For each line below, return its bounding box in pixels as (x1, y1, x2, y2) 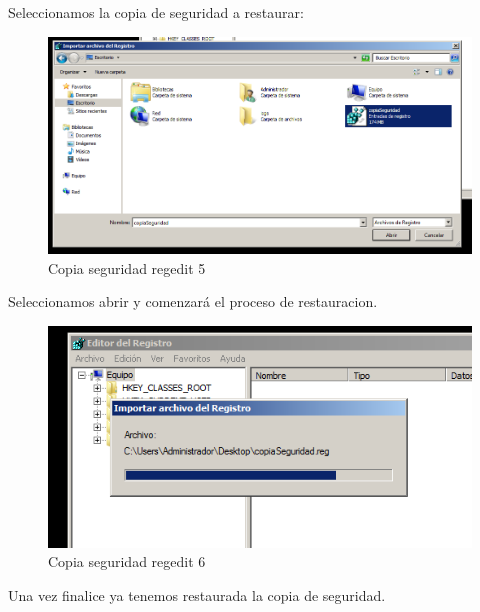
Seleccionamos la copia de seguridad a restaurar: (8, 2, 304, 22)
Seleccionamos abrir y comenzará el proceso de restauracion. (8, 291, 378, 312)
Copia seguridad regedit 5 (48, 257, 206, 278)
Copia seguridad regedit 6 (48, 551, 206, 572)
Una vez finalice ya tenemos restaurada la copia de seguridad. (8, 585, 386, 606)
